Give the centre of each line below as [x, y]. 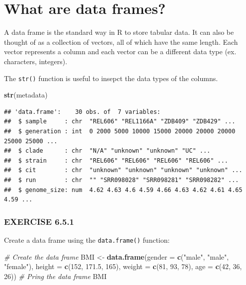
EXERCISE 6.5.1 [39, 221]
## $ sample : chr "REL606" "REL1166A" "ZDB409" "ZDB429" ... [120, 122]
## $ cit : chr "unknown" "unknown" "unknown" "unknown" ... [123, 170]
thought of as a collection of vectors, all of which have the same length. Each [121, 42]
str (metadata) [26, 95]
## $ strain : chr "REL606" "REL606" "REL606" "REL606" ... [116, 160]
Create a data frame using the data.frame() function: [87, 239]
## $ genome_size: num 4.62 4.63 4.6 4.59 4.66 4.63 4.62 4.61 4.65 [123, 190]
